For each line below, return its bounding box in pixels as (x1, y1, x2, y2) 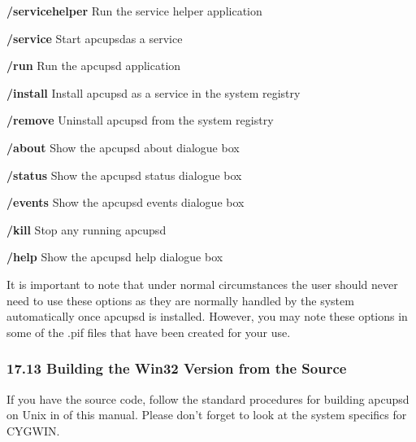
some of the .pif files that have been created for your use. (6, 323, 291, 340)
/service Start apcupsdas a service (6, 29, 183, 46)
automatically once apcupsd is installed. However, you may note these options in (6, 308, 408, 325)
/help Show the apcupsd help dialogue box (6, 248, 223, 265)
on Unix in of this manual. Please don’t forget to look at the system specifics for (6, 406, 407, 423)
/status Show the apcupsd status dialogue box (6, 166, 242, 183)
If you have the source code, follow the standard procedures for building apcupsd (6, 390, 409, 407)
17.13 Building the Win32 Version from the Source (6, 358, 347, 379)
